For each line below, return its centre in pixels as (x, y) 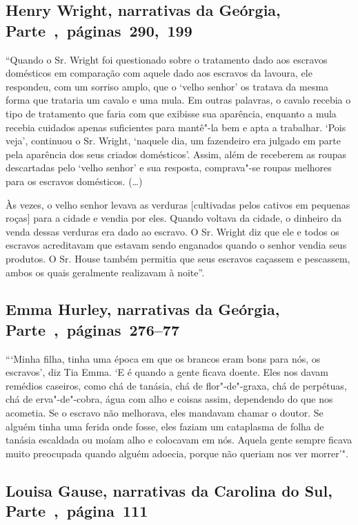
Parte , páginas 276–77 (92, 329)
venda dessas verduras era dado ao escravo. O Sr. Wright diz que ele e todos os (172, 231)
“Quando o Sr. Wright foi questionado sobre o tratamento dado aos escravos (167, 59)
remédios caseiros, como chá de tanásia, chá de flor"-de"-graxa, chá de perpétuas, (176, 385)
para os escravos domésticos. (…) (74, 181)
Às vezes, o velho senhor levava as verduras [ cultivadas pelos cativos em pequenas (178, 204)
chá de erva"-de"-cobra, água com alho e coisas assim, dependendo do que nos (169, 399)
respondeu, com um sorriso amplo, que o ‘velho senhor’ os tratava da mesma (167, 86)
